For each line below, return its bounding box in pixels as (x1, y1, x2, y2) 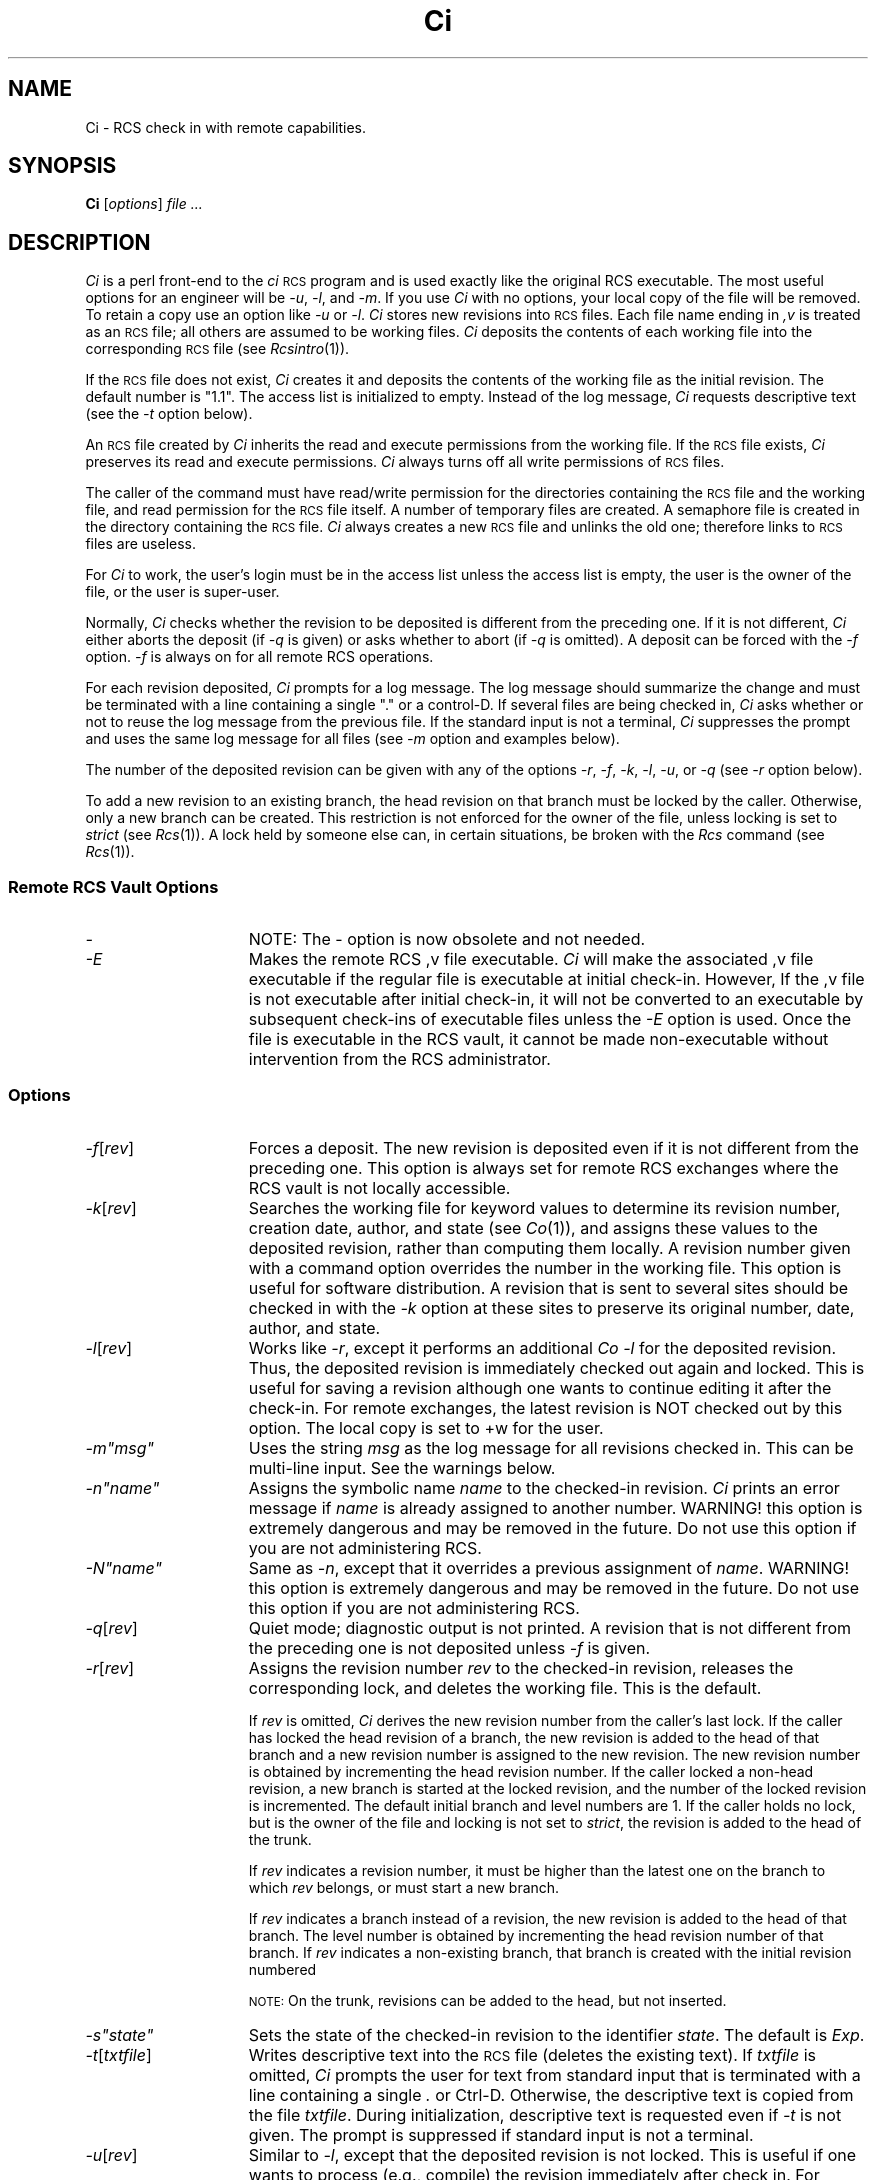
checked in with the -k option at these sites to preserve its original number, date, (248, 1297, 855, 1318)
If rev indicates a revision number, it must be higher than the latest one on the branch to (248, 1861, 826, 1879)
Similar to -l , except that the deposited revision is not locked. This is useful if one (248, 2144, 857, 2165)
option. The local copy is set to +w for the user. (248, 1417, 604, 1438)
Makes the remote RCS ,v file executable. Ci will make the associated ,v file (248, 949, 814, 970)
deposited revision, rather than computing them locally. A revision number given (248, 1237, 851, 1258)
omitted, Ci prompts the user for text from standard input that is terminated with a (248, 2064, 861, 2085)
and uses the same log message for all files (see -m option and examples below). (85, 730, 620, 748)
